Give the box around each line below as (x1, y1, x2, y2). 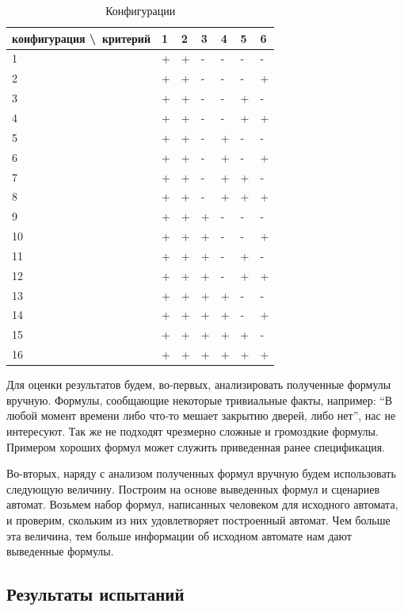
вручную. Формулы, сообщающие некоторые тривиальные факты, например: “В (6, 391, 393, 408)
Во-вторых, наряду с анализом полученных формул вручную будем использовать (6, 465, 396, 482)
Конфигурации (105, 2, 176, 18)
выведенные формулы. (6, 543, 114, 559)
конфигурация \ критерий (12, 29, 151, 46)
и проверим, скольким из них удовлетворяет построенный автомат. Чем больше (6, 511, 391, 528)
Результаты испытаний (6, 582, 185, 606)
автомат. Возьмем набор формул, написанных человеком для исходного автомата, (6, 496, 398, 513)
